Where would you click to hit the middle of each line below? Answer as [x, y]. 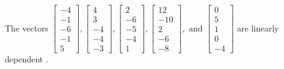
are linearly [258, 28]
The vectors [27, 28]
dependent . [27, 59]
